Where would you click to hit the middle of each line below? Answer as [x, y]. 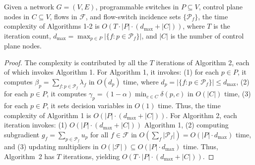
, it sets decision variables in [90, 105]
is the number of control [207, 35]
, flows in [64, 16]
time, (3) [237, 94]
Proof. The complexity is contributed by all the [76, 62]
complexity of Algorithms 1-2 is [52, 26]
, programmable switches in [137, 6]
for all [99, 134]
